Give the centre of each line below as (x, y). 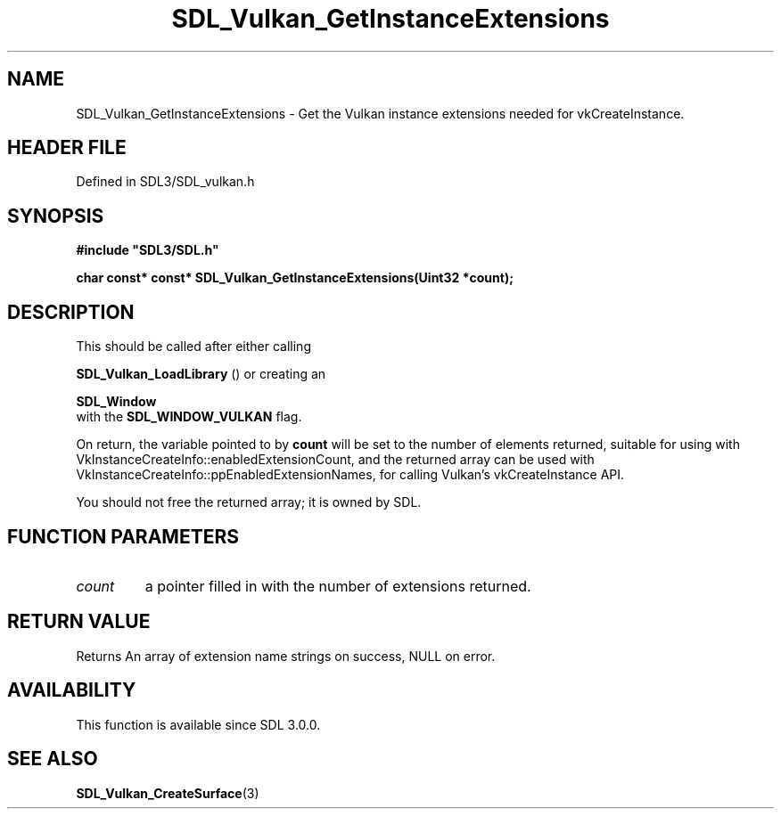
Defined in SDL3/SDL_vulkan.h (165, 182)
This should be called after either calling (193, 347)
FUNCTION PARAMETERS (123, 536)
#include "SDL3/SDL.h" (148, 250)
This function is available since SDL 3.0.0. (198, 724)
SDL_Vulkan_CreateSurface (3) (168, 793)
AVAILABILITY (72, 690)
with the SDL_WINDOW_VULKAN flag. (189, 417)
